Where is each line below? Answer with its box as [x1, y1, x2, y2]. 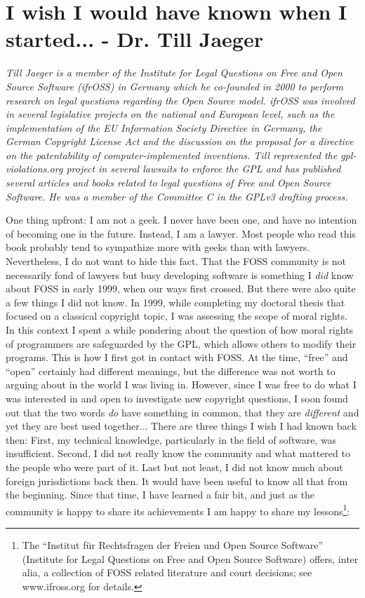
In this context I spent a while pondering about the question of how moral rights [6, 322, 354, 337]
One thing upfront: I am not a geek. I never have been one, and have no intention [6, 212, 357, 227]
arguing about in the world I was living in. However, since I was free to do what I [6, 377, 357, 392]
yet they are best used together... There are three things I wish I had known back [6, 419, 357, 433]
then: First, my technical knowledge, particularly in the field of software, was [6, 432, 337, 447]
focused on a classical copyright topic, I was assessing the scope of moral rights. [6, 308, 347, 323]
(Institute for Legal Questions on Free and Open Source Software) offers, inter [22, 551, 359, 566]
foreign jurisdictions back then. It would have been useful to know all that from [6, 473, 348, 488]
